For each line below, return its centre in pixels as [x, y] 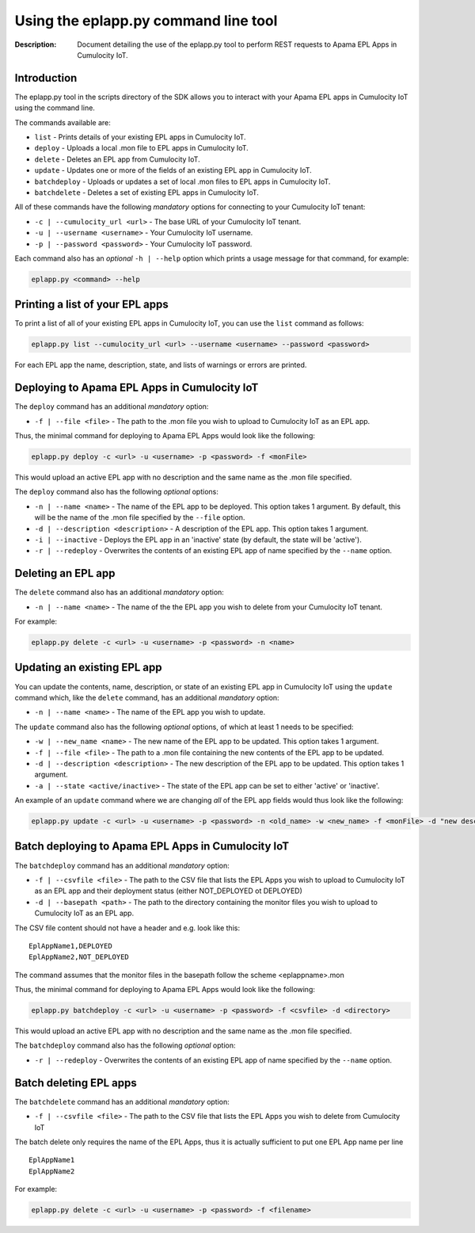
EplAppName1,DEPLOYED [70, 946]
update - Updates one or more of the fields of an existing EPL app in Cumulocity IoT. [173, 170]
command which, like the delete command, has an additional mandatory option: [147, 697]
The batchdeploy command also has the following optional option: [125, 1045]
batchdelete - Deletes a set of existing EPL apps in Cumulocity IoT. [146, 192]
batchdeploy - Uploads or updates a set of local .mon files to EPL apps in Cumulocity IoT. [182, 181]
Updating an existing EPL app [88, 668]
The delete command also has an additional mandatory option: [120, 592]
